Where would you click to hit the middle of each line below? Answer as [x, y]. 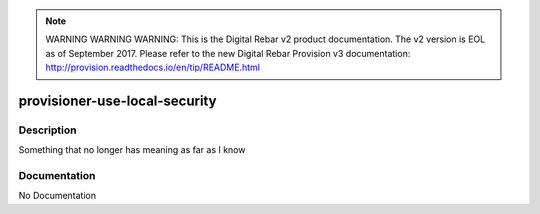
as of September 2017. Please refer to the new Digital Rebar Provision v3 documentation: [228, 53]
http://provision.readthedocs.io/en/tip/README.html [152, 67]
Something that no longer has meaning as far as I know [132, 150]
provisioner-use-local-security [117, 100]
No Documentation [57, 196]
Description [47, 130]
